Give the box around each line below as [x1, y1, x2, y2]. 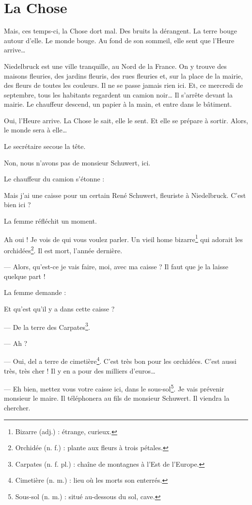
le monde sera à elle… [4, 125, 67, 135]
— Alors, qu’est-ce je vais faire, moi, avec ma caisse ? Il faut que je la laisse [4, 261, 228, 272]
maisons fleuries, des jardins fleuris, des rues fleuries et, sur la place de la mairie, [4, 70, 243, 81]
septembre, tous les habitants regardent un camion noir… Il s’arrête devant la [4, 89, 233, 99]
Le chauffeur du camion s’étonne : [4, 174, 105, 184]
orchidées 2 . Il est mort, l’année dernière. [4, 244, 123, 255]
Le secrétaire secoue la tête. [4, 141, 86, 151]
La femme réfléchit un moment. [4, 216, 97, 226]
